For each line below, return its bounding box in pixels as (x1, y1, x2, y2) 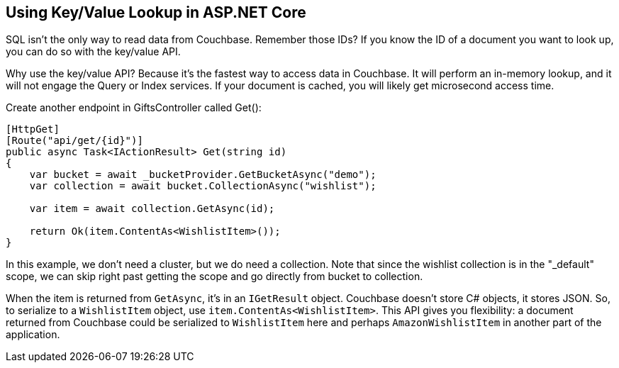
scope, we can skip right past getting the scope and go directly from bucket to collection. (6, 270, 423, 283)
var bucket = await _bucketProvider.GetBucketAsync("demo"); (29, 169, 377, 181)
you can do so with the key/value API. (6, 45, 181, 58)
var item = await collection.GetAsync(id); (29, 203, 275, 215)
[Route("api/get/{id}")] (6, 135, 143, 147)
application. (6, 328, 60, 341)
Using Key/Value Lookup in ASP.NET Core (6, 4, 306, 21)
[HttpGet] (6, 123, 60, 135)
